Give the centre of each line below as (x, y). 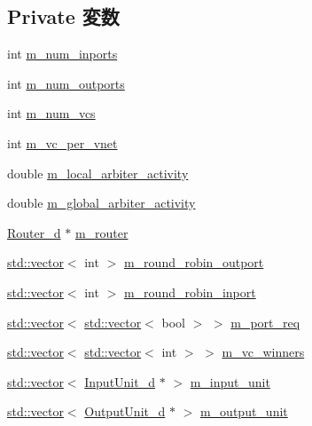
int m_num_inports (62, 54)
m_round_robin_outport (194, 262)
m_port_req (265, 322)
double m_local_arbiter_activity (98, 173)
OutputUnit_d (125, 411)
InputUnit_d (120, 381)
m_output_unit (244, 411)
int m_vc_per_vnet (62, 142)
